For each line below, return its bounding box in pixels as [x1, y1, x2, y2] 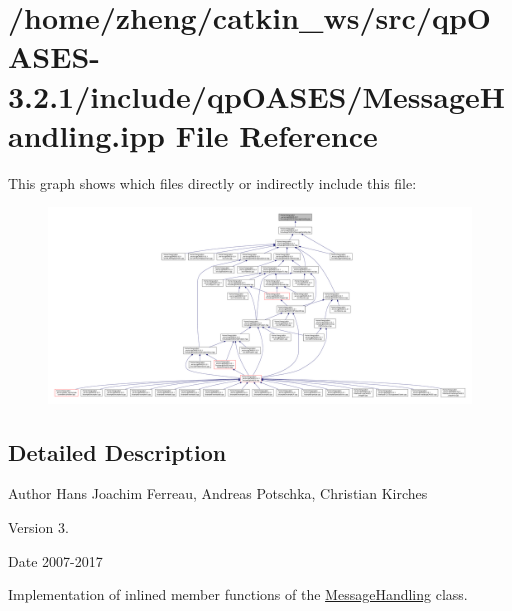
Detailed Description [8, 436, 227, 467]
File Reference [175, 114, 378, 155]
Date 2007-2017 [8, 550, 103, 571]
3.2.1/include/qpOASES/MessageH [8, 75, 506, 116]
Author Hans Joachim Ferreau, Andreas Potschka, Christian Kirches [8, 483, 428, 504]
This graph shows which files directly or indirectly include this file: [8, 172, 417, 193]
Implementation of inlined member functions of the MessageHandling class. [8, 584, 468, 605]
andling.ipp [8, 114, 165, 155]
